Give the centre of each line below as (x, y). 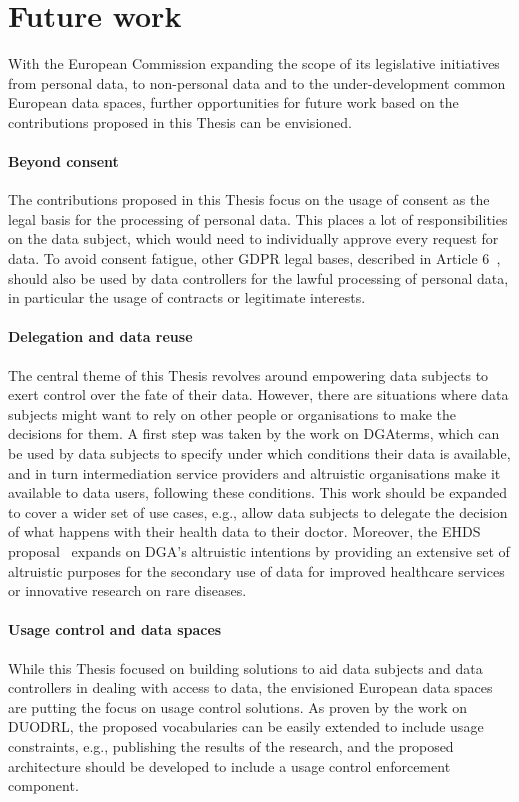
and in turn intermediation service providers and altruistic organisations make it (254, 472)
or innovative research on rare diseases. (127, 590)
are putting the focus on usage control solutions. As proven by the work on (238, 706)
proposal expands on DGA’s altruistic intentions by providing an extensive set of (259, 551)
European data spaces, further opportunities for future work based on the (233, 102)
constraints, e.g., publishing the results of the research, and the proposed (231, 745)
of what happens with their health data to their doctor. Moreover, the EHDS (244, 531)
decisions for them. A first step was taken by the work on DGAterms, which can (254, 433)
